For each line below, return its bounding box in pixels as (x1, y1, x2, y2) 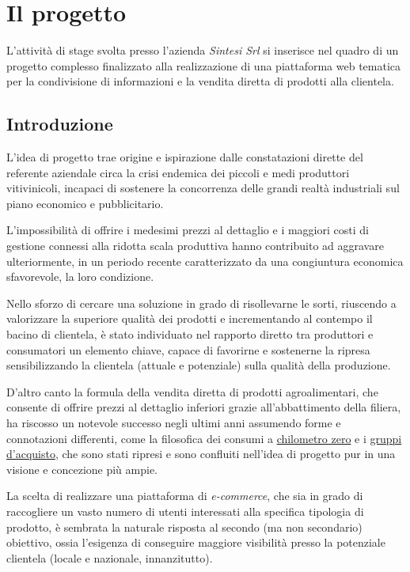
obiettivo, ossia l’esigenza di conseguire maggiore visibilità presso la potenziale (6, 534, 385, 551)
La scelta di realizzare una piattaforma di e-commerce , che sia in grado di (6, 487, 363, 504)
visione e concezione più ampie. (6, 460, 158, 477)
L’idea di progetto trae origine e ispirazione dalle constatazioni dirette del (6, 149, 363, 165)
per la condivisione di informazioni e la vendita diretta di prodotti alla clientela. (6, 73, 394, 89)
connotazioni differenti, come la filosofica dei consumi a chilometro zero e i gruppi (6, 430, 402, 446)
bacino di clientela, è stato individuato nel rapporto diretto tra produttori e (6, 326, 374, 343)
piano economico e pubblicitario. (6, 195, 164, 211)
